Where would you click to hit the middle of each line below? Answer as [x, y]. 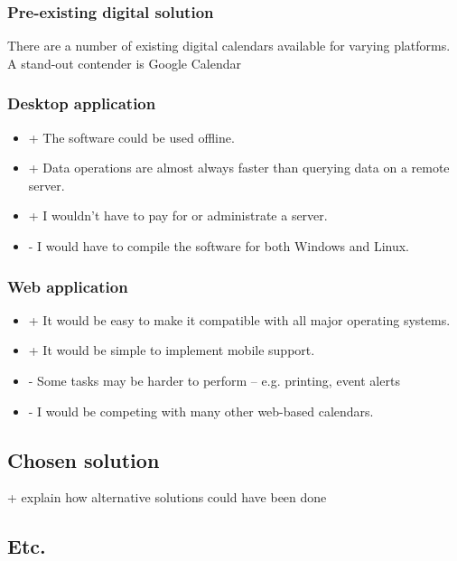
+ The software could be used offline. [131, 137]
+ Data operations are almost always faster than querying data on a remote [239, 168]
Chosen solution [84, 459]
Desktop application [82, 103]
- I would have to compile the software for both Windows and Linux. [219, 246]
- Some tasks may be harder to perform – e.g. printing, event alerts [214, 380]
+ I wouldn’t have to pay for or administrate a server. [178, 215]
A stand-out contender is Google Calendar [124, 63]
